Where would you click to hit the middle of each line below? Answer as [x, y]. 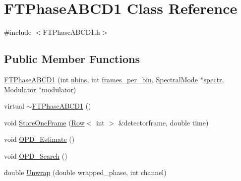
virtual [14, 106]
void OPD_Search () [36, 155]
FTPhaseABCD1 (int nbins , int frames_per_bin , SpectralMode [101, 79]
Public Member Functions [72, 59]
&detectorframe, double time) [163, 122]
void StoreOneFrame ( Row [44, 122]
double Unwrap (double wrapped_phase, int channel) [85, 172]
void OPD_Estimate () [39, 139]
